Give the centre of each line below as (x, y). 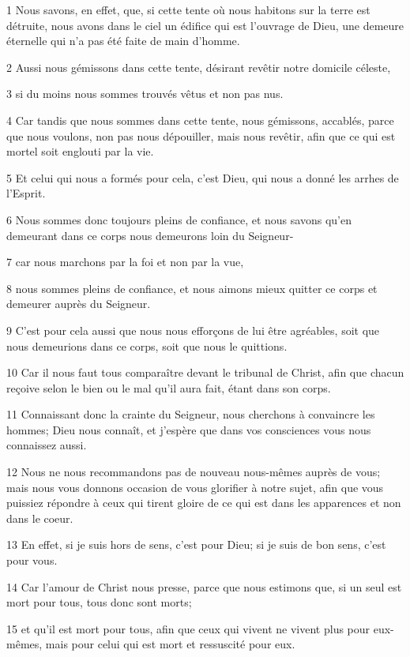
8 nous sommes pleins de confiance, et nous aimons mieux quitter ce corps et (192, 288)
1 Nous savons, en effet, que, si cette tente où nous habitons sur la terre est (188, 9)
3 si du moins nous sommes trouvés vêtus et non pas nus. (145, 94)
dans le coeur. (40, 518)
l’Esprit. (26, 193)
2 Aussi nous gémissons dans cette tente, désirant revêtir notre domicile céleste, (199, 67)
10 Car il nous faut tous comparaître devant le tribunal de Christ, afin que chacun (205, 372)
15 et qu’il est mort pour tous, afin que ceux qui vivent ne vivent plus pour (188, 628)
